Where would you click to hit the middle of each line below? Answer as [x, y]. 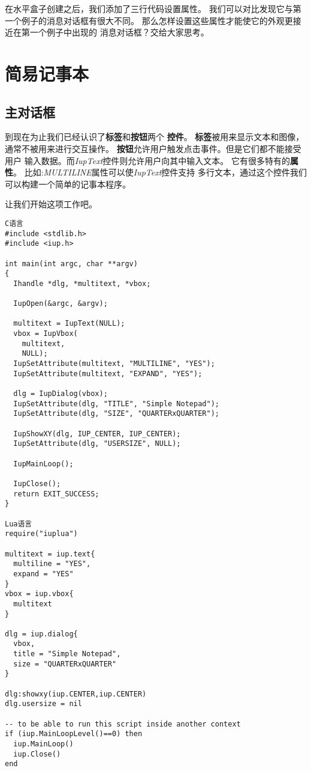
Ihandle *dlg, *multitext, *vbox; [82, 283]
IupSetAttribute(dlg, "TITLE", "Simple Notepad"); [116, 404]
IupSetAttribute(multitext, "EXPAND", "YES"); [108, 373]
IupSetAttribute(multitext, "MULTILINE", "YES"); [114, 364]
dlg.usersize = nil [43, 704]
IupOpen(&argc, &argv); [61, 304]
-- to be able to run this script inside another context [123, 724]
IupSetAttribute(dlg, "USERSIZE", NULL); [97, 444]
